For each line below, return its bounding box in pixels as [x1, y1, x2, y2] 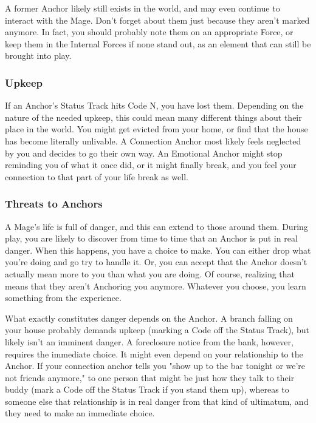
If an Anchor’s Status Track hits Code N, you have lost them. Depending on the [5, 99, 304, 112]
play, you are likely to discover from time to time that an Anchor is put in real [5, 232, 298, 245]
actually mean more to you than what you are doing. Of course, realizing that [5, 267, 295, 280]
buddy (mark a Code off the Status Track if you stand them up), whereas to [5, 383, 289, 396]
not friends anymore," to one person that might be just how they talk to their [5, 371, 295, 384]
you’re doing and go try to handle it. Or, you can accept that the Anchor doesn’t [5, 255, 307, 268]
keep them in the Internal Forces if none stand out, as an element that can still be [5, 37, 311, 50]
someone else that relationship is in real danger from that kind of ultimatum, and [5, 394, 309, 407]
